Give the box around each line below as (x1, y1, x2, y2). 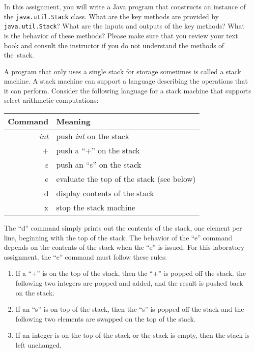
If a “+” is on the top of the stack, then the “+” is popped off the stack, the (15, 268, 246, 278)
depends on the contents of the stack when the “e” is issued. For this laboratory (4, 242, 245, 252)
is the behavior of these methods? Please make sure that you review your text (4, 30, 238, 40)
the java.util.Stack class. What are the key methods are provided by (4, 11, 219, 21)
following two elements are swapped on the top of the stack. (15, 313, 196, 324)
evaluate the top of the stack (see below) (56, 173, 196, 185)
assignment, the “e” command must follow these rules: (4, 251, 167, 262)
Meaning (56, 116, 91, 127)
